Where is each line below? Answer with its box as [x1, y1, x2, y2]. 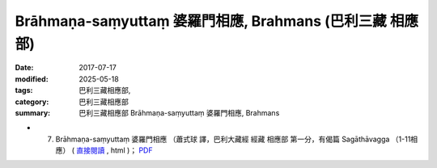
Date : [15, 63, 34, 73]
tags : [15, 86, 33, 95]
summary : [15, 107, 51, 117]
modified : [15, 73, 49, 84]
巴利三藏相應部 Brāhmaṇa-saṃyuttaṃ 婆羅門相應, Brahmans [78, 107, 280, 117]
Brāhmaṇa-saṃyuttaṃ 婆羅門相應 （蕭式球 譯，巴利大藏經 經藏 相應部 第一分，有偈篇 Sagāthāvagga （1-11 [55, 134, 411, 144]
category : [15, 97, 49, 107]
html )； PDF [110, 145, 153, 155]
